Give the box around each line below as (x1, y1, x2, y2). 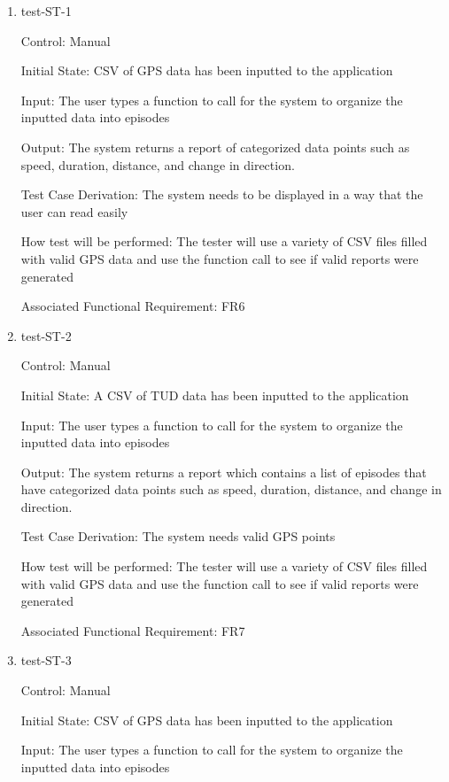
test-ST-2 (20, 326, 72, 345)
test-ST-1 (20, 2, 72, 19)
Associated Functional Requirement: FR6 (20, 297, 245, 315)
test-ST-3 (20, 651, 72, 670)
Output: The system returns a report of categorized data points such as (20, 137, 410, 156)
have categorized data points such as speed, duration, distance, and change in (20, 480, 442, 499)
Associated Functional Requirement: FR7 (20, 621, 245, 639)
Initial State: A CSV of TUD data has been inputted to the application (20, 385, 409, 404)
